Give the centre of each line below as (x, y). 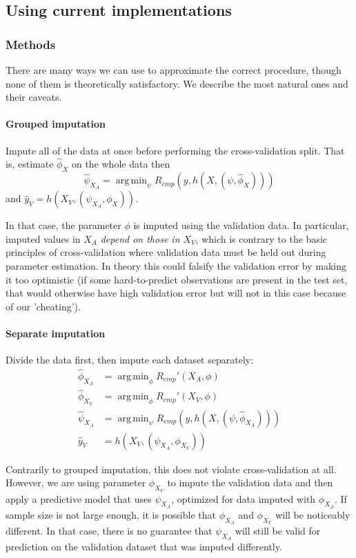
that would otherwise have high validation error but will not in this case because (176, 293)
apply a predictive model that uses (79, 498)
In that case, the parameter (63, 225)
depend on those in (140, 238)
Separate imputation (56, 333)
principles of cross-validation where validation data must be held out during (166, 252)
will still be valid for (278, 530)
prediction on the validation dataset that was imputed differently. (144, 547)
